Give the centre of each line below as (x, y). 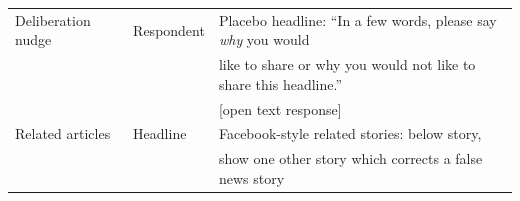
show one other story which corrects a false (350, 158)
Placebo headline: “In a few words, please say (357, 19)
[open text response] (280, 108)
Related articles (63, 133)
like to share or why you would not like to (347, 64)
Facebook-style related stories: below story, (350, 133)
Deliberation (53, 19)
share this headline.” (280, 83)
